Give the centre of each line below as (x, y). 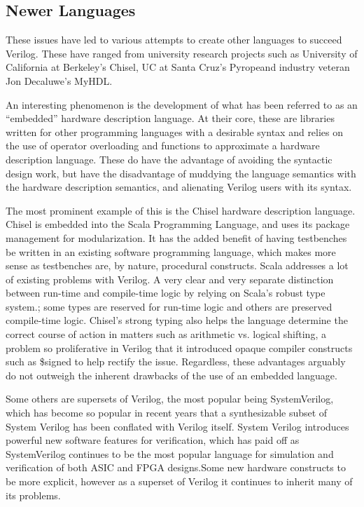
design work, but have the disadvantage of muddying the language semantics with (181, 173)
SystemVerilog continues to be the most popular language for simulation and (170, 453)
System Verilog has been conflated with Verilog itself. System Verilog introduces (177, 426)
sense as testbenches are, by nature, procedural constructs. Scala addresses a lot (177, 265)
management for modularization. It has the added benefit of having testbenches (176, 237)
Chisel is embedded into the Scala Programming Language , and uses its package (178, 224)
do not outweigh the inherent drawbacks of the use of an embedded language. (171, 375)
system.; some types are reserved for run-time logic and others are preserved (169, 306)
